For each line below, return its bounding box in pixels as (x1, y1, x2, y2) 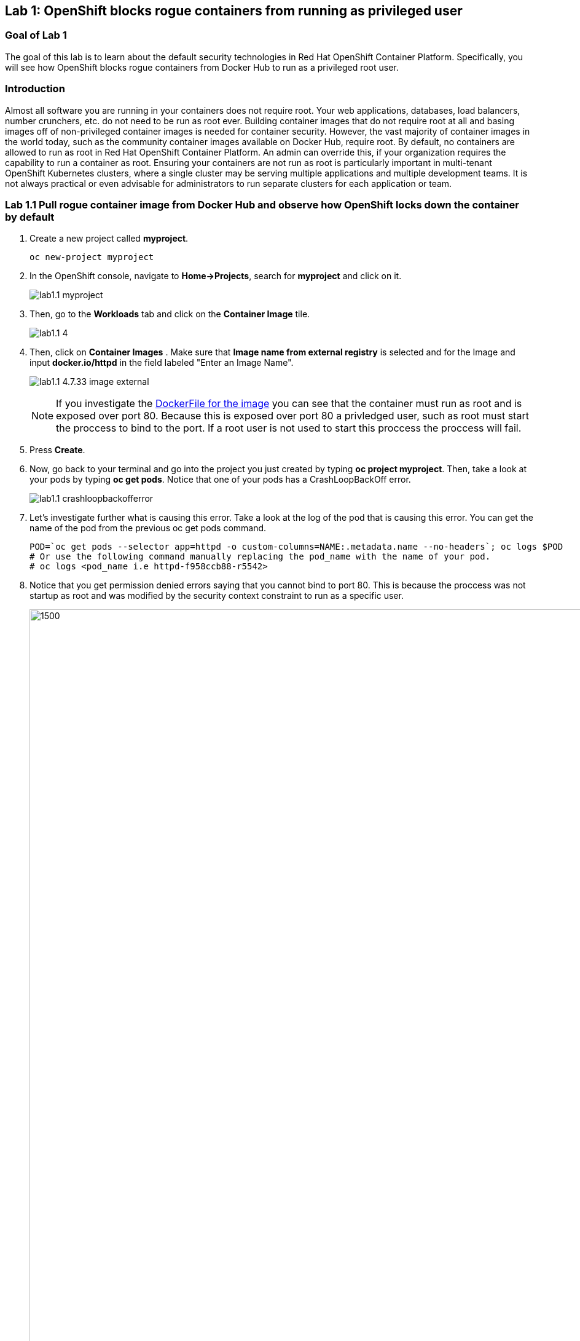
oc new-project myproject (29, 252, 154, 263)
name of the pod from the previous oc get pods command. (29, 523, 267, 534)
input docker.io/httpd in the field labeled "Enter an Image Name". (29, 357, 294, 368)
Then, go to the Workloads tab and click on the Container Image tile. (29, 309, 310, 320)
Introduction (5, 82, 65, 95)
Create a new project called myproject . (29, 233, 189, 244)
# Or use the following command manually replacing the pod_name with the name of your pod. (29, 552, 491, 562)
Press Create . (29, 445, 85, 456)
